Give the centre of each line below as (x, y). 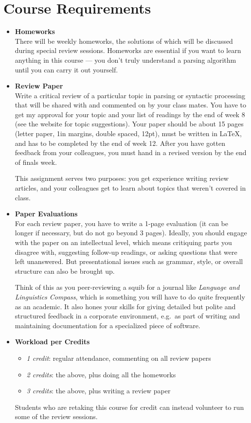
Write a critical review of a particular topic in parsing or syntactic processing (130, 95)
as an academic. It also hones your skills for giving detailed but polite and (125, 306)
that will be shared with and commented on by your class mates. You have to (130, 105)
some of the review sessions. (56, 416)
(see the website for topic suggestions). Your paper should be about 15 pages (129, 124)
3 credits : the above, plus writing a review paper (99, 391)
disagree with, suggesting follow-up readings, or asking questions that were (126, 252)
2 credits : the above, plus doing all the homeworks (101, 374)
